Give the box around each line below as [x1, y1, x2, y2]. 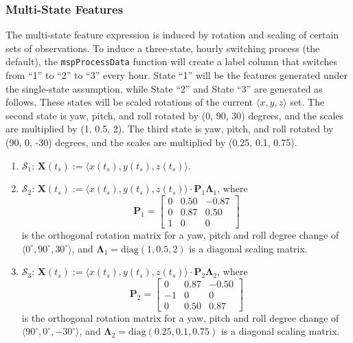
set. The [290, 95, 325, 109]
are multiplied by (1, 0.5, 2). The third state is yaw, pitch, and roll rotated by [5, 121, 334, 136]
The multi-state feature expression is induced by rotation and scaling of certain [5, 27, 339, 42]
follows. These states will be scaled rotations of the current [5, 95, 253, 109]
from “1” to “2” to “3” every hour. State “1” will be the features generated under [5, 68, 348, 82]
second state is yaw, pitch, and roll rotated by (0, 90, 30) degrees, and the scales [5, 108, 344, 122]
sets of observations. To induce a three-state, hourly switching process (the [5, 40, 320, 55]
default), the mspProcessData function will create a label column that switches [5, 54, 338, 69]
